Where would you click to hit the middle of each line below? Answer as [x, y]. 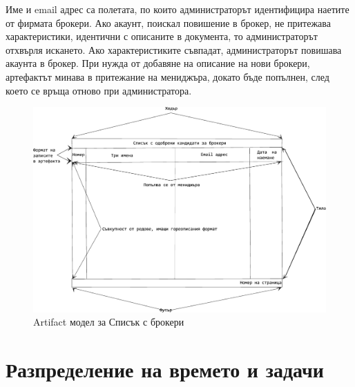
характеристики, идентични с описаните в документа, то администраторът [162, 36]
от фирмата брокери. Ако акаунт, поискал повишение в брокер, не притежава [168, 22]
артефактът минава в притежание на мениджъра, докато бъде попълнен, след [167, 76]
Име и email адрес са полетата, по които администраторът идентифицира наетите [177, 9]
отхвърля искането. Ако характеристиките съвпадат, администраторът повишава [174, 49]
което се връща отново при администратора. [99, 90]
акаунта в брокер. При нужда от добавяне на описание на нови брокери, [158, 63]
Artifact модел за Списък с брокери [109, 322]
